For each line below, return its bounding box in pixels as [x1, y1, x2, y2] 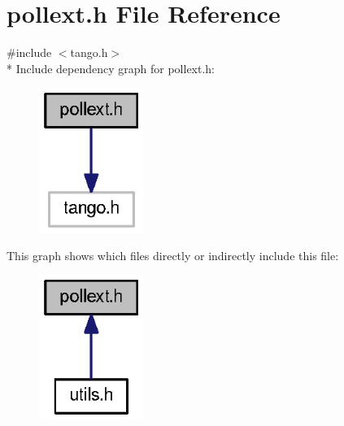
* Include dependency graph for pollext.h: [7, 59, 216, 76]
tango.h [70, 44, 108, 61]
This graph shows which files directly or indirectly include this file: [7, 246, 339, 263]
